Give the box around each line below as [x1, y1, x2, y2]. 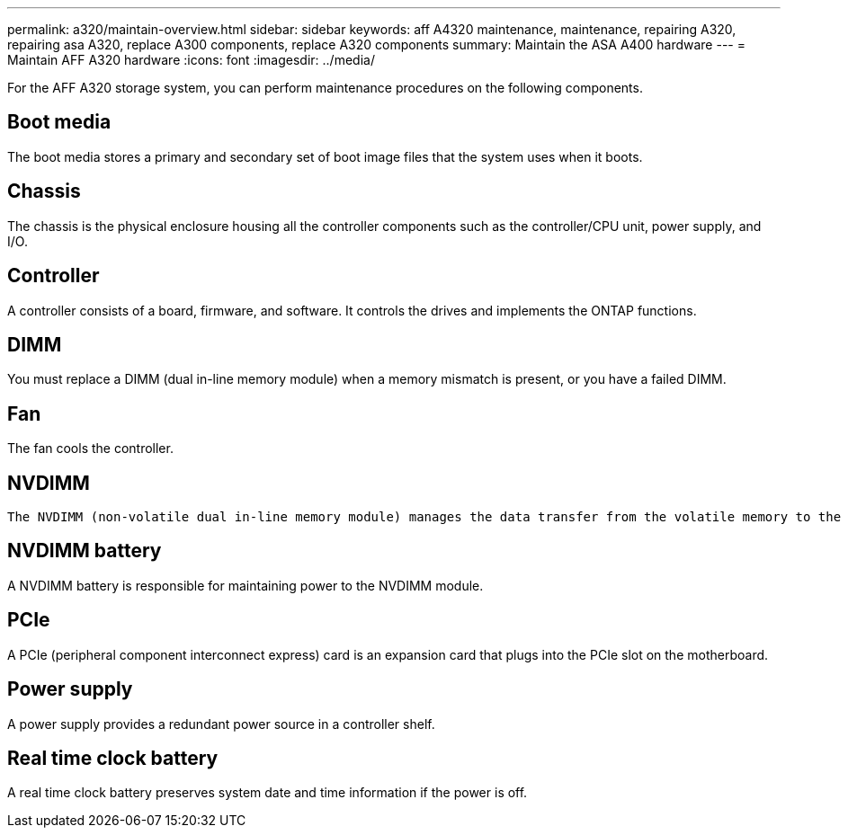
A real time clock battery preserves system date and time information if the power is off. [7, 785, 528, 801]
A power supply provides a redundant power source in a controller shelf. [7, 715, 435, 732]
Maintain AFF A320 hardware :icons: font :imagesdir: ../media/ [7, 52, 375, 67]
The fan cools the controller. [7, 440, 174, 457]
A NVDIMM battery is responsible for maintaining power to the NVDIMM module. [7, 577, 484, 593]
